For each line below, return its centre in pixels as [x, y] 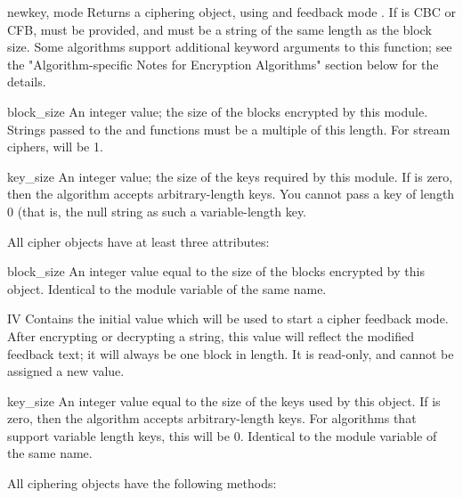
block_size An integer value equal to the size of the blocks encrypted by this [216, 271]
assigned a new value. [66, 371]
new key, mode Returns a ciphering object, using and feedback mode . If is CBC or [231, 12]
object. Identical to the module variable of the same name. [167, 288]
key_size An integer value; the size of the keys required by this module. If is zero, [230, 176]
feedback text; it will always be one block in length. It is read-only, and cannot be [231, 353]
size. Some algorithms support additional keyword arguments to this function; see [230, 47]
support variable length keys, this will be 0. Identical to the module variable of [222, 435]
